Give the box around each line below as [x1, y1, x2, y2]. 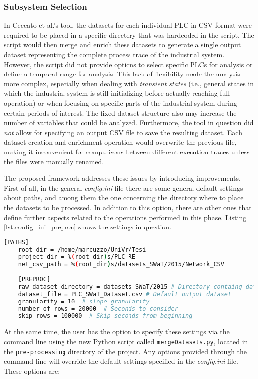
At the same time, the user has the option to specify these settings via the [4, 326, 230, 337]
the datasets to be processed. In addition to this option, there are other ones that [4, 202, 252, 212]
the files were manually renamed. [4, 156, 104, 166]
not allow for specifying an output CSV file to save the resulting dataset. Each [4, 127, 242, 137]
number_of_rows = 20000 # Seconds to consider [18, 305, 178, 312]
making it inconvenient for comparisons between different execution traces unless [4, 146, 250, 156]
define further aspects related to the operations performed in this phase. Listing [4, 212, 247, 222]
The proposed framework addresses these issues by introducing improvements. [4, 173, 241, 183]
